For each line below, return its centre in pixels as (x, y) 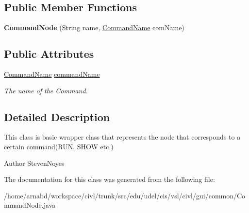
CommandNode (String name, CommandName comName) (94, 27)
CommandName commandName (52, 74)
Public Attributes (49, 54)
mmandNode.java (30, 205)
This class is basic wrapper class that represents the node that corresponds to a (122, 137)
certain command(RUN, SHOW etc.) (59, 146)
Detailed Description (57, 116)
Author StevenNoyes (34, 163)
